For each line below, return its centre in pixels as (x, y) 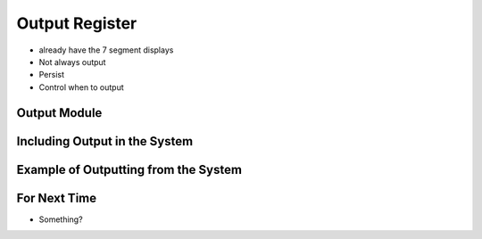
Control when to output (81, 87)
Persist (52, 75)
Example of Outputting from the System (129, 169)
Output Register (77, 23)
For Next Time (57, 198)
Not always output (72, 62)
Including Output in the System (105, 141)
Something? (61, 219)
